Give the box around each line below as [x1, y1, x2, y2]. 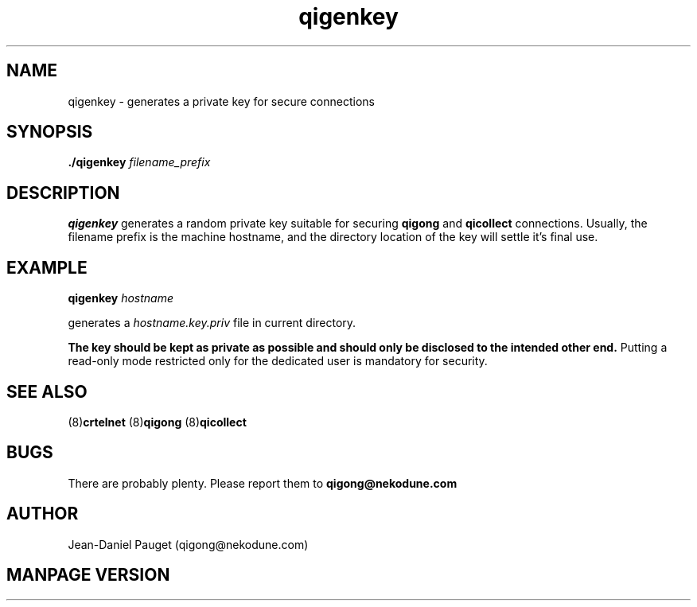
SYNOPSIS [6, 122, 93, 142]
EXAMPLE [6, 257, 88, 278]
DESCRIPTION [6, 182, 120, 203]
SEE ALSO [6, 381, 88, 402]
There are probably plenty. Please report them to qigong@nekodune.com [68, 476, 458, 490]
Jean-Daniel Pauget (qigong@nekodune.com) [68, 537, 309, 551]
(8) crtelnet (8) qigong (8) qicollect [68, 414, 247, 429]
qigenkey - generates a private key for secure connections [68, 94, 375, 108]
